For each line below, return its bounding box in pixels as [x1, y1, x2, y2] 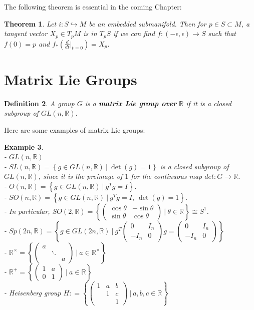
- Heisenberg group [4, 287, 61, 297]
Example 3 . [4, 141, 44, 152]
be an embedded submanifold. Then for [89, 18, 206, 29]
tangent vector [4, 28, 48, 39]
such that [208, 28, 236, 39]
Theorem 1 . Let [4, 18, 57, 29]
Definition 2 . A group [4, 98, 75, 108]
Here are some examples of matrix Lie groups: [4, 124, 145, 135]
